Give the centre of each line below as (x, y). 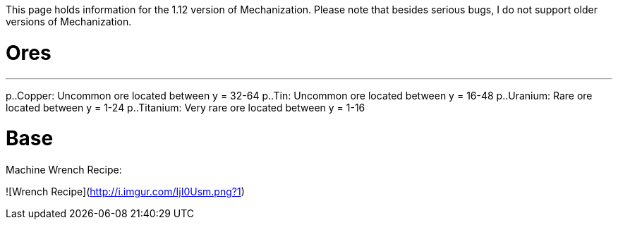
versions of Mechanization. (69, 22)
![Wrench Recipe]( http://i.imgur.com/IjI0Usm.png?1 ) (125, 191)
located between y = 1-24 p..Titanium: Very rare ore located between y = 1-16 (186, 107)
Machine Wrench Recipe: (64, 170)
